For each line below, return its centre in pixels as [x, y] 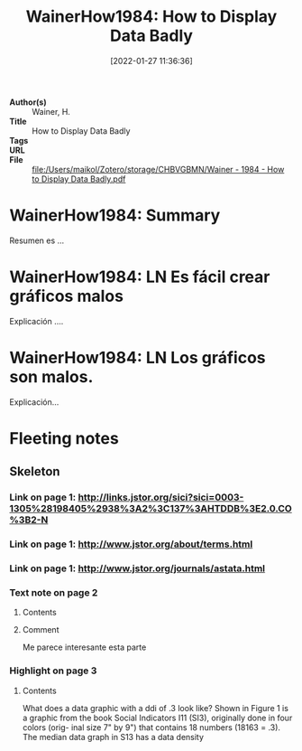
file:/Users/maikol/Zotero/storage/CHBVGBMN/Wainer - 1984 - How [158, 169]
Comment [41, 630]
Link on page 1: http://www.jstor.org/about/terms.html [131, 544]
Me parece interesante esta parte [84, 647]
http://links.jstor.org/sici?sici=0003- [161, 497]
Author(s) [28, 102]
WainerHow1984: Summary [115, 216]
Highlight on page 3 [53, 671]
